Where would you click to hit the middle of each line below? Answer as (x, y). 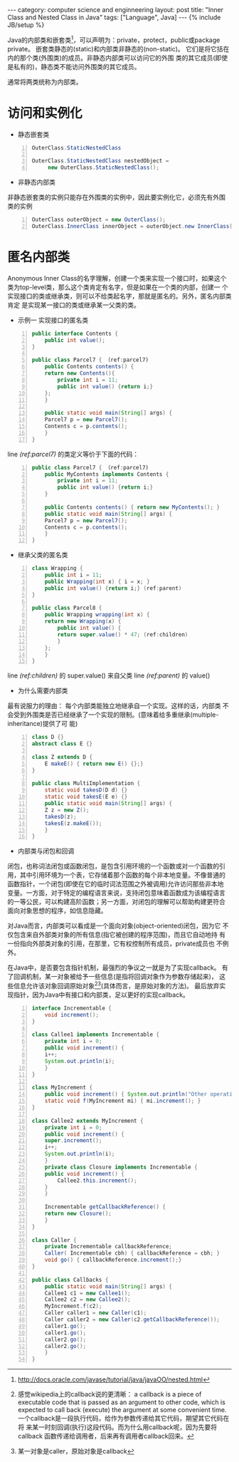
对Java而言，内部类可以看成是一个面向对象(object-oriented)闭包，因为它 (114, 926)
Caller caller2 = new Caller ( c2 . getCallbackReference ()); (132, 1320)
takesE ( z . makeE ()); (73, 823)
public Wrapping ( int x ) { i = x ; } (97, 581)
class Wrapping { (57, 569)
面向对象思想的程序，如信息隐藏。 (57, 911)
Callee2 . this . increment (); (97, 1181)
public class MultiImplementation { (86, 784)
